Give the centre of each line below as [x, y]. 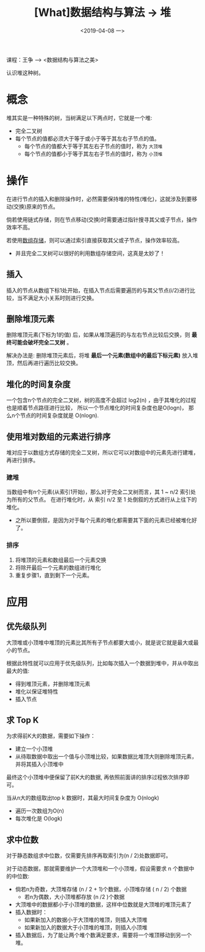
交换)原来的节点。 [36, 206]
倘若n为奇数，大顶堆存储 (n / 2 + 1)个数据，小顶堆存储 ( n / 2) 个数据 [101, 889]
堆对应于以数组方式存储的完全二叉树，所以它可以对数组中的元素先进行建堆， [103, 453]
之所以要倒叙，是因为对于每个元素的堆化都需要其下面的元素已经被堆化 [103, 520]
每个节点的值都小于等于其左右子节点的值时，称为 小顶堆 [93, 154]
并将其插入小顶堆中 [39, 764]
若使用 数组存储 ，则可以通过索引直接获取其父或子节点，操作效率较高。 [95, 240]
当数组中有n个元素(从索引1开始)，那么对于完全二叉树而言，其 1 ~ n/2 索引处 [101, 492]
